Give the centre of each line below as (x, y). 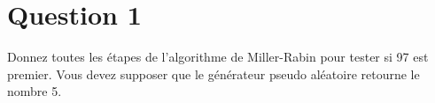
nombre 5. (35, 91)
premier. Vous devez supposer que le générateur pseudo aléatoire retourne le (214, 74)
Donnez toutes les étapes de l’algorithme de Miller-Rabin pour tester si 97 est (218, 57)
